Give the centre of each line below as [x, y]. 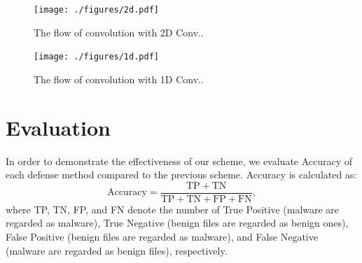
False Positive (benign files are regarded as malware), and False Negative [162, 237]
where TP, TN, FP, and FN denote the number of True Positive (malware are [173, 209]
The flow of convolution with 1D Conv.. [119, 79]
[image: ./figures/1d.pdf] [96, 57]
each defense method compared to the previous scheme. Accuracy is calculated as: [181, 175]
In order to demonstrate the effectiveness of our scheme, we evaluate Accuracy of [179, 161]
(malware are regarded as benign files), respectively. [117, 250]
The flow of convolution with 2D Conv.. [119, 32]
